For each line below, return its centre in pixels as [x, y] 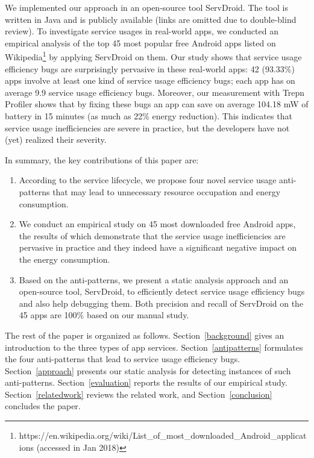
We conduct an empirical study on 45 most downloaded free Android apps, [157, 224]
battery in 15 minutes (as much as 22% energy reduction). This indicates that [149, 116]
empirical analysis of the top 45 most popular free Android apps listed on [140, 42]
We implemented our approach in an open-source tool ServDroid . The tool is [146, 7]
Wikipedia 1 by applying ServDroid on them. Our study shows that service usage [153, 56]
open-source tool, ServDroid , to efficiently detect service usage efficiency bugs [162, 291]
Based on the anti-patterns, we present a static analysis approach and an [154, 279]
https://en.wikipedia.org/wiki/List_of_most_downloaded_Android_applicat [163, 435]
